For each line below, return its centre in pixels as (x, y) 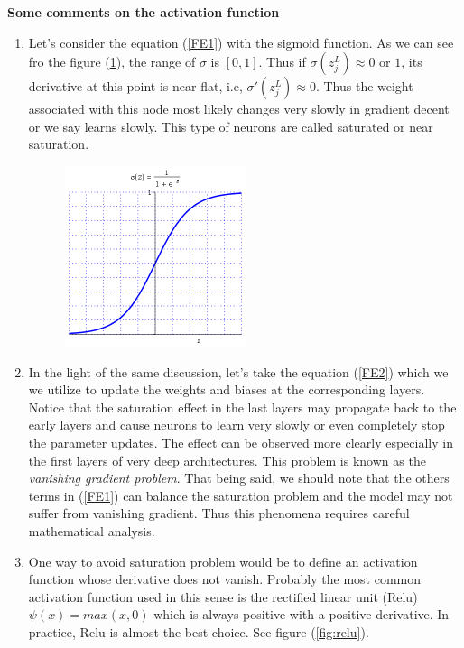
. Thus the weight (364, 86)
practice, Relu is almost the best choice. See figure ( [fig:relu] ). (199, 631)
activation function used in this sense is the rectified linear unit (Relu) (223, 596)
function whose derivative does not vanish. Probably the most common (224, 579)
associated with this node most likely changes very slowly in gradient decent (239, 109)
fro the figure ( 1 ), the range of (112, 62)
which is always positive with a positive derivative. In (302, 614)
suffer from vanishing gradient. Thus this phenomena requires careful (219, 513)
